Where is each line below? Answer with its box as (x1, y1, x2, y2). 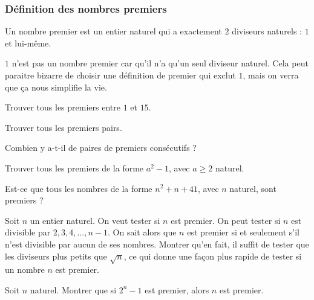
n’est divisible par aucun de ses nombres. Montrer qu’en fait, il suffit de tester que (5, 237, 309, 250)
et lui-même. (5, 36, 51, 49)
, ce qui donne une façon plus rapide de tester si (123, 249, 302, 262)
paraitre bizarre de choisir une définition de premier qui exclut (5, 69, 236, 81)
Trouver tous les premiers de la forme (5, 161, 144, 174)
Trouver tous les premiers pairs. (5, 121, 122, 133)
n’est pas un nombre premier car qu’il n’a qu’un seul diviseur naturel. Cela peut (11, 57, 309, 69)
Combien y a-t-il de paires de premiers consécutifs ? (5, 141, 197, 154)
